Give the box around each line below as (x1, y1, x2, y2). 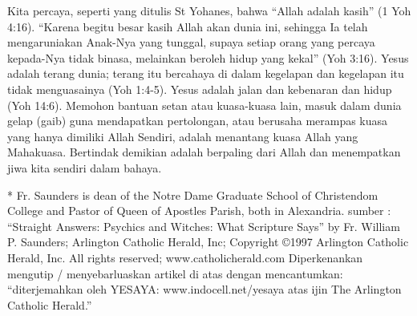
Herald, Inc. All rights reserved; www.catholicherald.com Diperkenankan (7, 249, 363, 265)
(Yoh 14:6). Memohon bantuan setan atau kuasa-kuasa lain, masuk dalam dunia (7, 96, 402, 113)
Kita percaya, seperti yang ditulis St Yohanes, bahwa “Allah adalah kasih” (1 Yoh (7, 2, 411, 18)
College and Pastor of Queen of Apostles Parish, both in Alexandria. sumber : (7, 202, 391, 219)
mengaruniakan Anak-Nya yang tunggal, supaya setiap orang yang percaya (7, 34, 375, 51)
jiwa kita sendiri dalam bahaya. (7, 159, 162, 176)
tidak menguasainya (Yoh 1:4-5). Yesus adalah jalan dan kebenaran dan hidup (7, 80, 392, 97)
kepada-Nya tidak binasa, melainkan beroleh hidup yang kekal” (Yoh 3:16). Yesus (7, 49, 409, 66)
